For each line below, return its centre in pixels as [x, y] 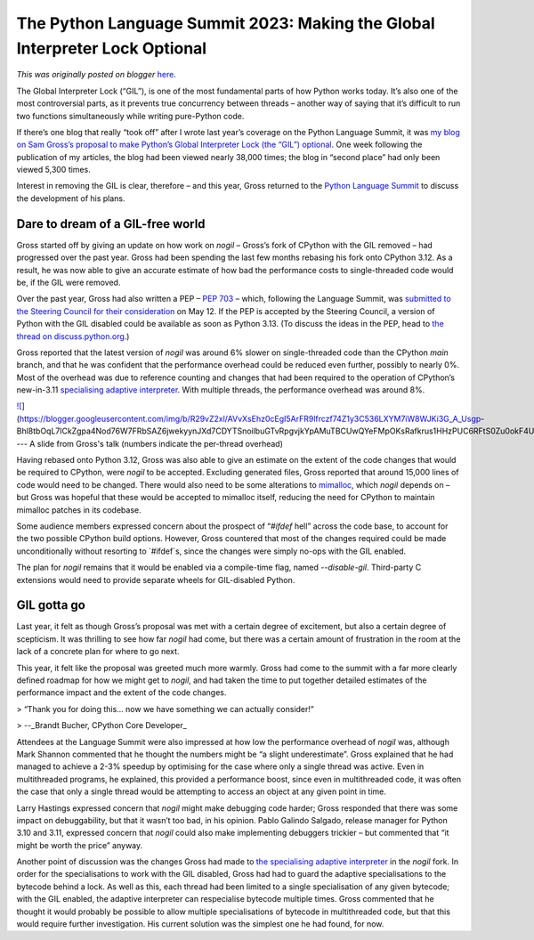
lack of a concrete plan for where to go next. [98, 652]
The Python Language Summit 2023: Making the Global [226, 23]
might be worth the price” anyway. [80, 845]
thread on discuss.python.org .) [73, 336]
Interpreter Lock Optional [112, 48]
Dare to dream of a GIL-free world [111, 224]
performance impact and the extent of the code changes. [121, 693]
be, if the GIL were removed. [69, 282]
